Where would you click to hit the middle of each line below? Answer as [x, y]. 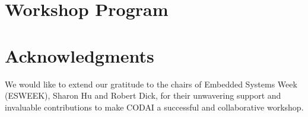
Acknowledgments [80, 55]
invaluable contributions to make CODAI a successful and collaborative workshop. [154, 107]
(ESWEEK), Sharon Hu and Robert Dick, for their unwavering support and [143, 95]
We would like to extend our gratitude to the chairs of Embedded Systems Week [151, 84]
